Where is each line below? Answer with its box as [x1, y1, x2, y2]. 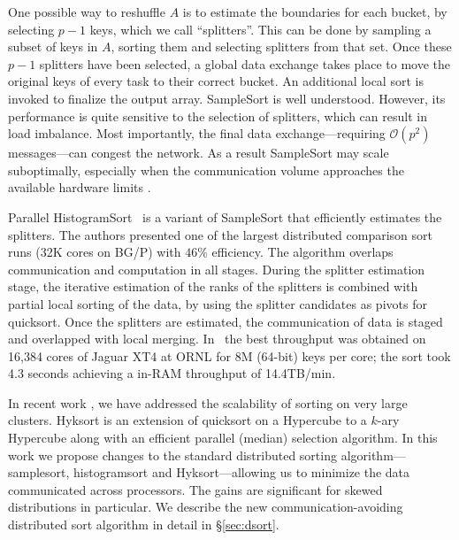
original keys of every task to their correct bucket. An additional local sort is [8, 72, 424, 90]
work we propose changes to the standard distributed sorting [8, 445, 337, 464]
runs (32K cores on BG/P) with [8, 243, 181, 261]
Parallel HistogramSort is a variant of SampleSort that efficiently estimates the [8, 207, 442, 226]
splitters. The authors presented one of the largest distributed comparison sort [8, 225, 433, 243]
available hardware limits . [8, 178, 151, 197]
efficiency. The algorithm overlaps [211, 243, 394, 261]
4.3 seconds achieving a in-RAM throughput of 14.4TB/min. [8, 364, 336, 382]
